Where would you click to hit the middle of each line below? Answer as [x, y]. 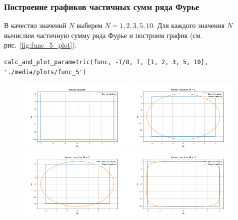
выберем [89, 25]
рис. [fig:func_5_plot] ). [40, 45]
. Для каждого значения [189, 25]
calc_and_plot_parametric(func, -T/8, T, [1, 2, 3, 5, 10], [106, 62]
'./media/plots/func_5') [45, 72]
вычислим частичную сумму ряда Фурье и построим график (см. [103, 35]
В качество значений [35, 25]
